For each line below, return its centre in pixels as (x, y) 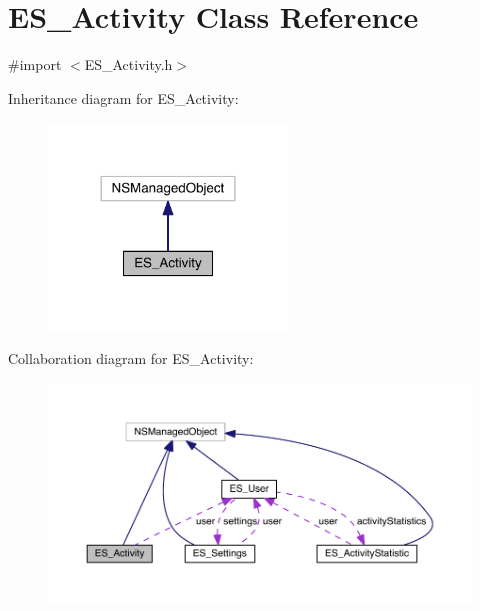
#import (35, 64)
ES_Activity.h (128, 64)
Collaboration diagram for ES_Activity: (131, 357)
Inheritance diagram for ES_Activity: (123, 97)
